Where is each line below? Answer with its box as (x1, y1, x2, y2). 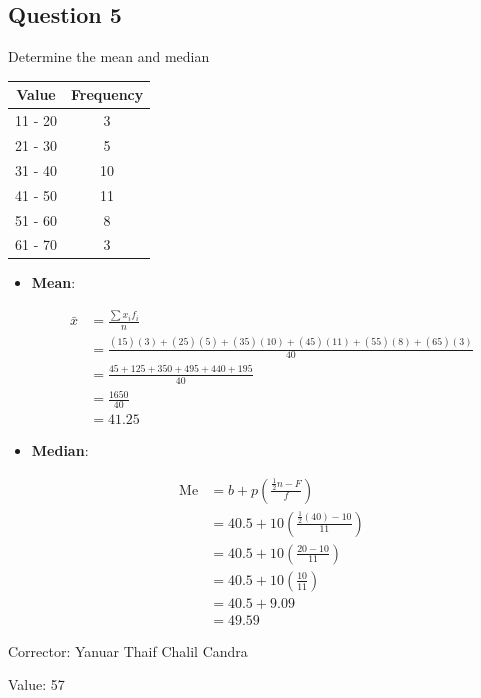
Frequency (71, 84, 144, 105)
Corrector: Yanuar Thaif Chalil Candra (8, 640, 248, 661)
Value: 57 (8, 674, 65, 695)
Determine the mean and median (8, 46, 210, 67)
